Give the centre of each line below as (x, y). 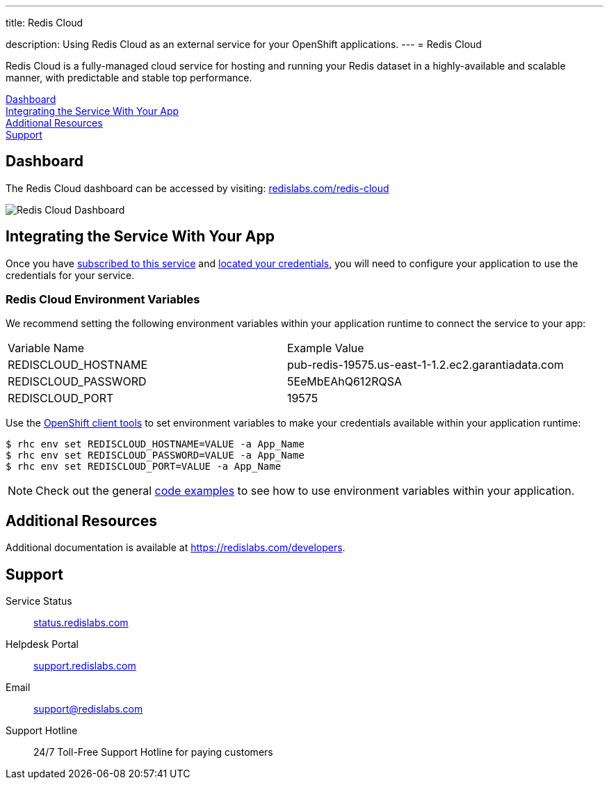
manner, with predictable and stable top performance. (129, 78)
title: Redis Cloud (44, 23)
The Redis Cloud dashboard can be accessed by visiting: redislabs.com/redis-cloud (197, 188)
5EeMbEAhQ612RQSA (344, 382)
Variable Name (46, 348)
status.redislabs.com (81, 623)
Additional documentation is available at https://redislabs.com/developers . (176, 548)
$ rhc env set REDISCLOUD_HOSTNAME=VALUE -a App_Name (155, 444)
